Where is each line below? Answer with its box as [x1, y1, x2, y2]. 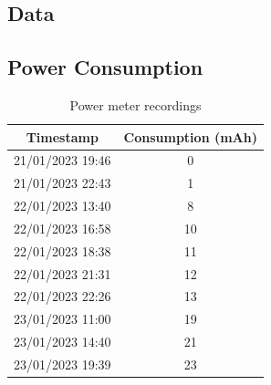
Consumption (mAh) [123, 127, 257, 146]
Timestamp [26, 127, 99, 146]
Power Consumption [7, 53, 203, 81]
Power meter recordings [69, 95, 202, 114]
